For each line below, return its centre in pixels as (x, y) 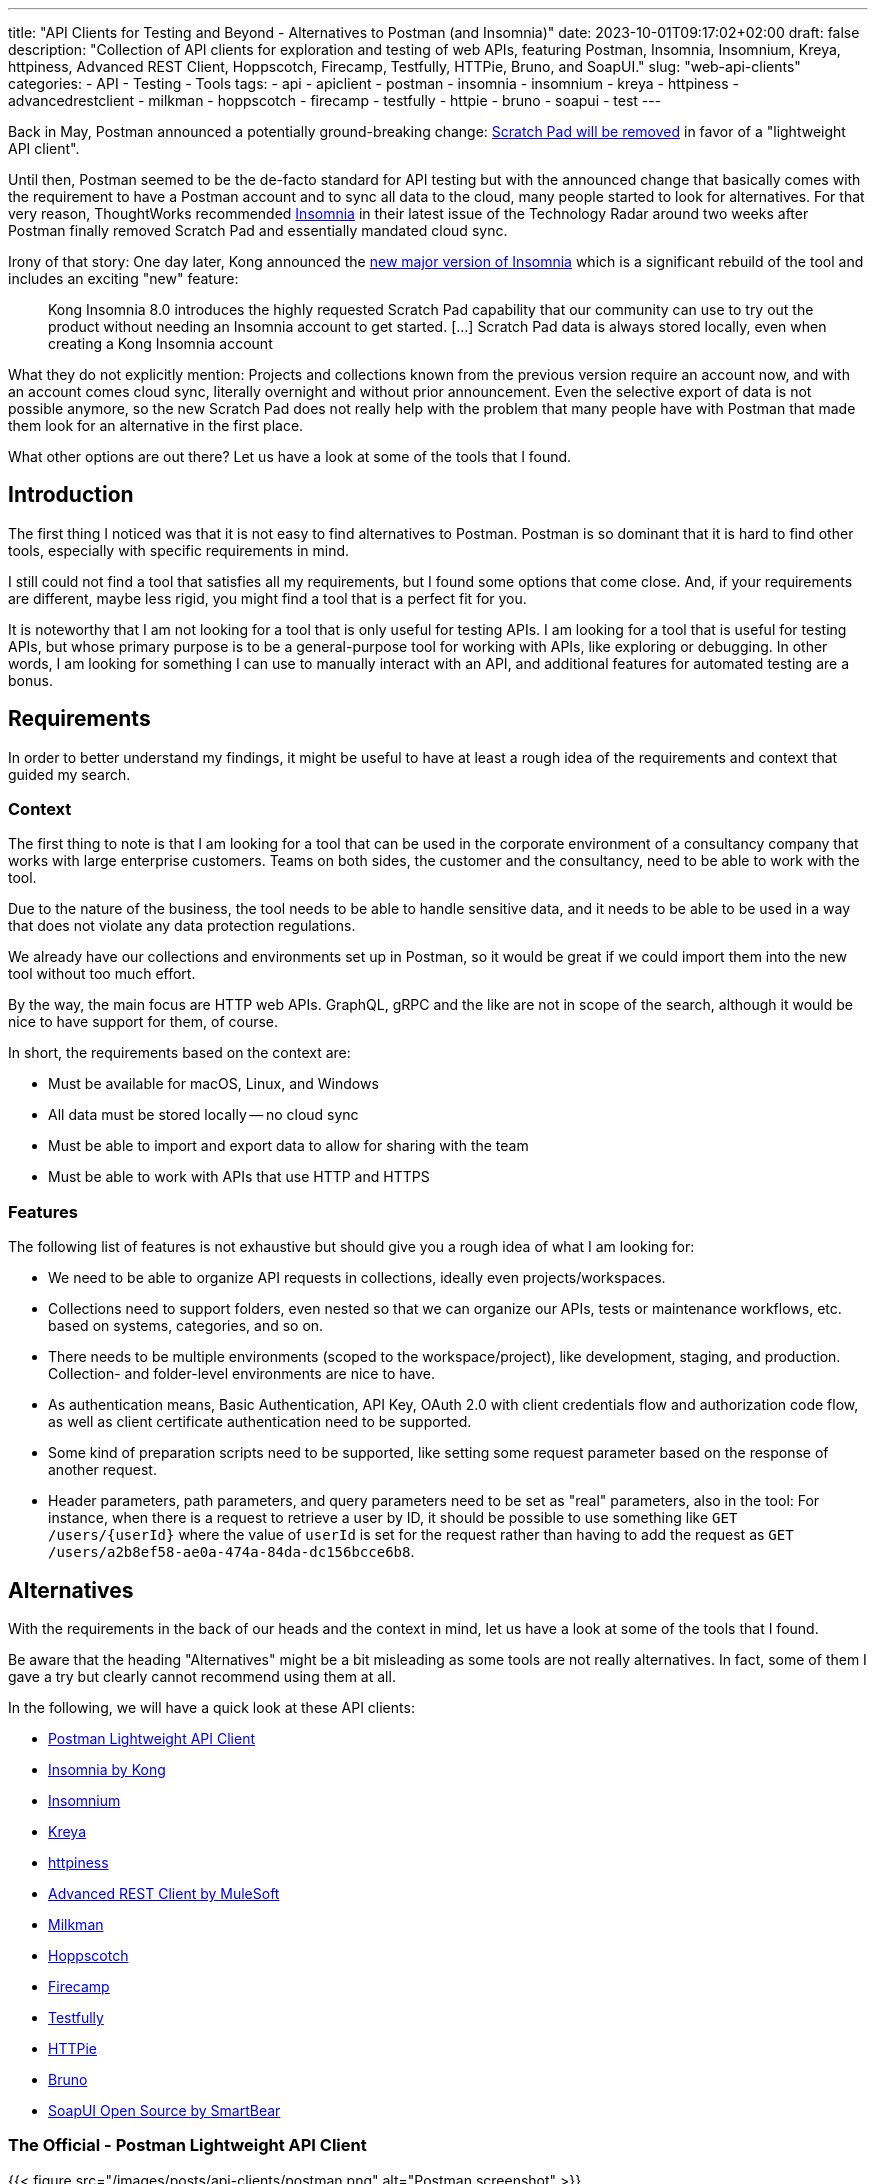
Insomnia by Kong (107, 1770)
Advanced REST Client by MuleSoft (164, 1894)
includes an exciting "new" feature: (123, 278)
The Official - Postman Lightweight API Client (187, 2145)
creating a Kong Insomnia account (160, 343)
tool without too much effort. (102, 974)
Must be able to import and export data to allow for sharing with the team (288, 1146)
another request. (102, 1470)
